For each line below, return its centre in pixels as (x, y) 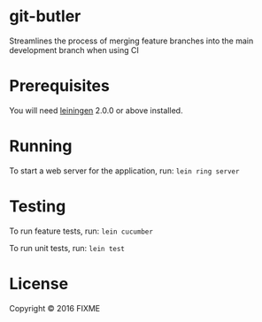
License (39, 284)
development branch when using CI (74, 50)
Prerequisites (60, 86)
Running (41, 146)
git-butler (45, 16)
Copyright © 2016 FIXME (55, 308)
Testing (38, 206)
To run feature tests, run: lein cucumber (81, 231)
